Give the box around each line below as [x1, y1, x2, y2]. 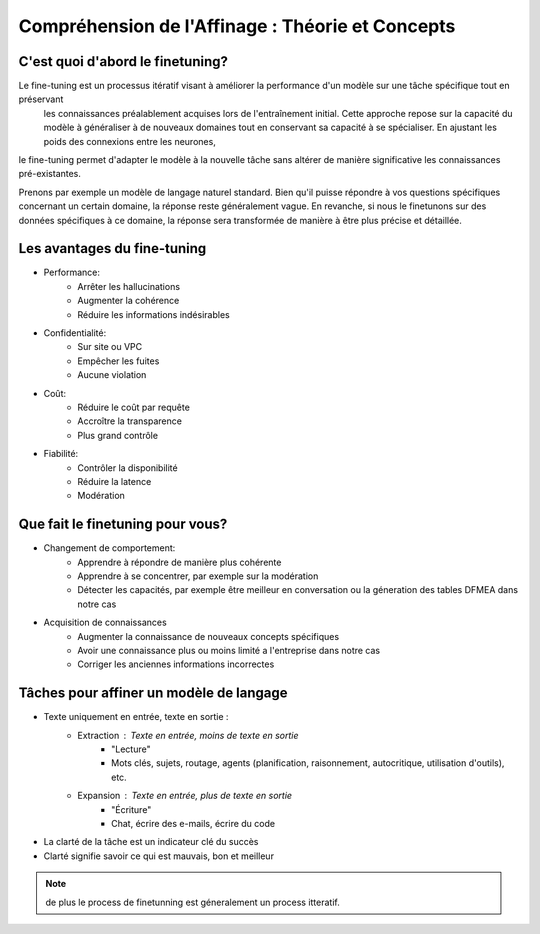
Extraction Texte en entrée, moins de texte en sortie [77, 729, 299, 741]
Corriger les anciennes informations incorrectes [77, 658, 275, 670]
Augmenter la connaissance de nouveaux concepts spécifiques [77, 630, 340, 642]
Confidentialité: [43, 327, 107, 339]
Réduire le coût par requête [77, 401, 190, 413]
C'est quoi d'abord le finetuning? [18, 53, 229, 70]
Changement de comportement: [43, 542, 176, 554]
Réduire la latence [77, 475, 152, 487]
